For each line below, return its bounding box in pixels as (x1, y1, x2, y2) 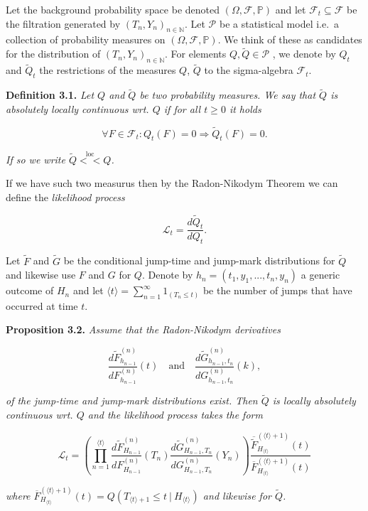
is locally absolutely (272, 393, 356, 408)
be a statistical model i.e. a (219, 16, 340, 31)
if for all (163, 101, 201, 116)
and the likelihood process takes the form (87, 407, 263, 421)
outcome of (6, 283, 54, 298)
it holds (229, 101, 261, 116)
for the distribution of (6, 46, 101, 61)
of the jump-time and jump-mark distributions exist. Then (6, 393, 258, 408)
